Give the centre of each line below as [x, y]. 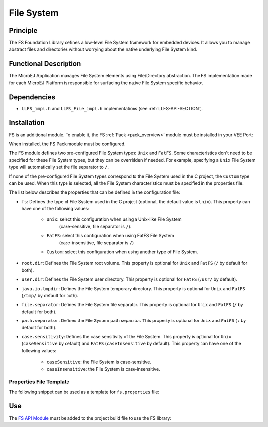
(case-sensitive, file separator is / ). [95, 226]
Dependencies [32, 97]
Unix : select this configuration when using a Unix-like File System [114, 219]
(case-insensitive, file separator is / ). [97, 243]
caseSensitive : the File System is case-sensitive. [99, 362]
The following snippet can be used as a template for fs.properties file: [84, 392]
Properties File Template [39, 382]
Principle [23, 31]
